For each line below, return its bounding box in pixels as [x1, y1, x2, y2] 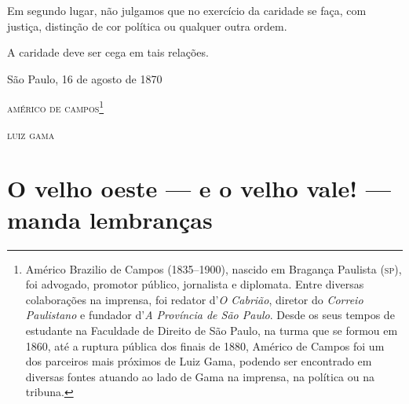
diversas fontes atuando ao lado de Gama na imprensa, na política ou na [25, 368, 375, 384]
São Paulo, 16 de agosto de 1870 [7, 70, 163, 86]
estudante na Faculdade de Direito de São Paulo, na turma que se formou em [25, 321, 398, 338]
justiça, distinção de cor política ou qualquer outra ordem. [7, 17, 287, 34]
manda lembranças [7, 203, 213, 235]
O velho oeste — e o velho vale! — [7, 172, 391, 204]
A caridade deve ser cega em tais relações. [7, 44, 209, 61]
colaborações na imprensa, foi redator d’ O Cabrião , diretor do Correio [25, 291, 363, 307]
